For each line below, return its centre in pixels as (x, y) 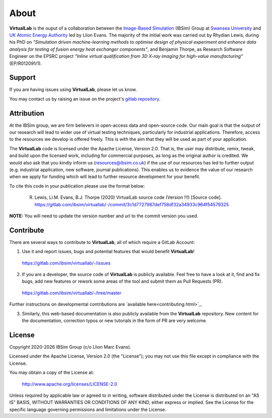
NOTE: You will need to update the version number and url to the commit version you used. (104, 216)
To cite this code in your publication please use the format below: (77, 186)
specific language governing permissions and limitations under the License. (88, 409)
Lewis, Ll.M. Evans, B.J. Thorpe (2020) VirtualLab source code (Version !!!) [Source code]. (128, 197)
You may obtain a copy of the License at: (52, 373)
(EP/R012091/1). (26, 63)
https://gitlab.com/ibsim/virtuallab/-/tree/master (72, 293)
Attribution (27, 113)
